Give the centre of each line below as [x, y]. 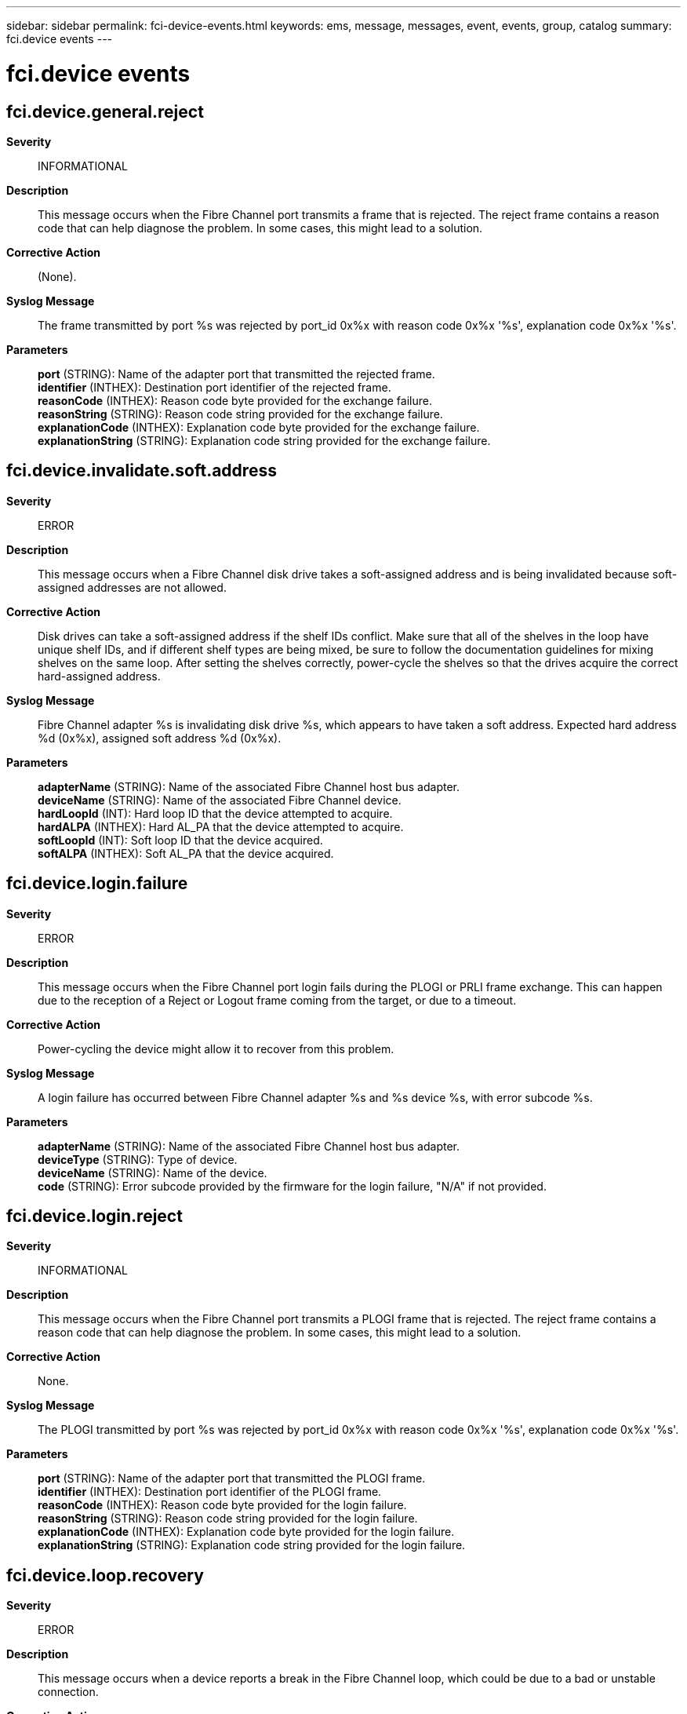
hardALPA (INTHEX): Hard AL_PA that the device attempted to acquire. [221, 826]
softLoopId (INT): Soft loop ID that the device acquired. [180, 840]
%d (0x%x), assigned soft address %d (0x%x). [160, 738]
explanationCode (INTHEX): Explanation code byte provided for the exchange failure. [259, 427]
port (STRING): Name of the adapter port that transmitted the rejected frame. [236, 374]
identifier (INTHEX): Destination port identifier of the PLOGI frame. [210, 1492]
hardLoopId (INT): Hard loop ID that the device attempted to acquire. [215, 813]
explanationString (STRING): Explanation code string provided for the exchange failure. [264, 440]
